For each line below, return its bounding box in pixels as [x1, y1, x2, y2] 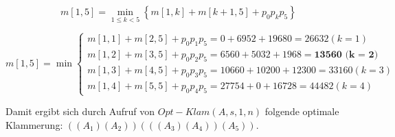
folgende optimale [264, 104, 339, 119]
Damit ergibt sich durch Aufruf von [5, 104, 155, 119]
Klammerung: [5, 117, 63, 132]
